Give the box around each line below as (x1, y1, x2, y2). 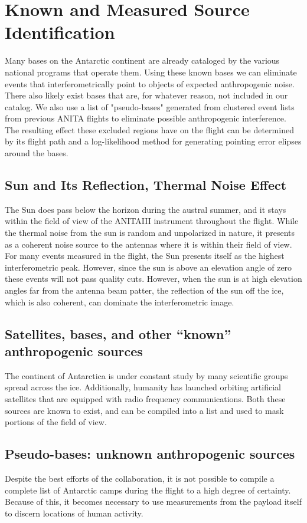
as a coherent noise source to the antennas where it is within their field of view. (5, 238, 292, 250)
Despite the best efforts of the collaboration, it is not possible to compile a (5, 472, 275, 484)
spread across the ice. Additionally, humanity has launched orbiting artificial (5, 381, 281, 393)
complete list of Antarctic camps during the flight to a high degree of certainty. (5, 483, 291, 496)
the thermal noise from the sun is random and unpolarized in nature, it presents (5, 226, 295, 239)
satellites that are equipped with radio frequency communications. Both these (5, 392, 286, 404)
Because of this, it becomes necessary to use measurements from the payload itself (5, 495, 302, 508)
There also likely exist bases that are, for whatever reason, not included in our (5, 89, 288, 101)
